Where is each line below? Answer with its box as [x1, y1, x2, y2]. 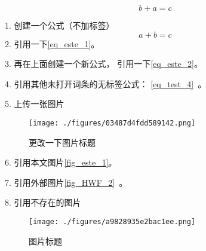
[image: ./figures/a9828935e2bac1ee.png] [29, 218, 196, 226]
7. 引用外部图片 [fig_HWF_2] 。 [5, 176, 128, 188]
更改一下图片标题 [29, 136, 96, 148]
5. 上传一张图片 [5, 97, 64, 110]
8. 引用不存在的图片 [5, 196, 81, 209]
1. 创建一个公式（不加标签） [5, 19, 115, 31]
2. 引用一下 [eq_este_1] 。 [5, 37, 100, 50]
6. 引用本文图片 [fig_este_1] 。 [5, 156, 117, 169]
